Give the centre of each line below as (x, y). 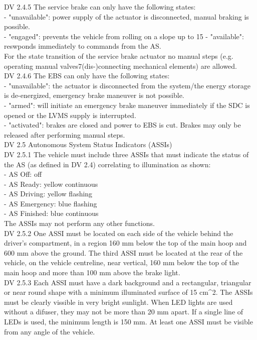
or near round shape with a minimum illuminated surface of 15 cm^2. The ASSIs (128, 292)
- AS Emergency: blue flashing (51, 203)
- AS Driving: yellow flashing (48, 194)
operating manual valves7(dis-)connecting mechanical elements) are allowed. (120, 66)
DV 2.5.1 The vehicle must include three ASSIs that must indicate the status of (126, 154)
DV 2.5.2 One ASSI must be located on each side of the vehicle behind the (119, 233)
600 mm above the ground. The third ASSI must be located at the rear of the (123, 252)
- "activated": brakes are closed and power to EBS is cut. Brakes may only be (122, 125)
